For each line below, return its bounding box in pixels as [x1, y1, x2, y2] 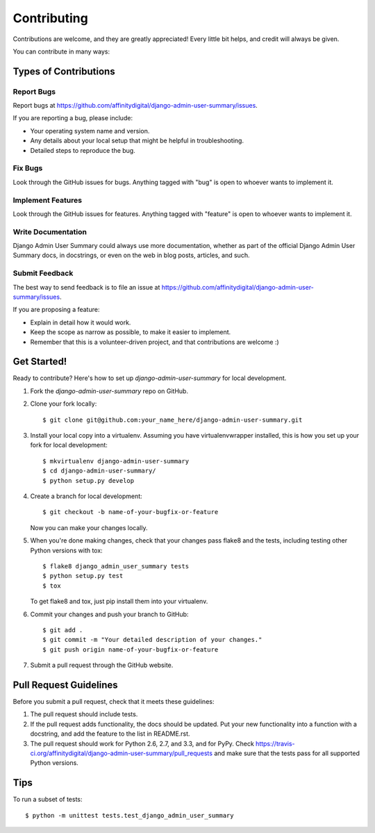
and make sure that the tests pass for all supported [214, 749, 360, 757]
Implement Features [12, 195, 83, 205]
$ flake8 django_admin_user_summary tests [42, 562, 190, 570]
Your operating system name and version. [30, 126, 150, 135]
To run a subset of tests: [12, 795, 83, 804]
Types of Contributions [12, 65, 115, 77]
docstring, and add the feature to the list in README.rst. [30, 729, 190, 738]
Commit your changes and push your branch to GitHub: [30, 610, 189, 618]
